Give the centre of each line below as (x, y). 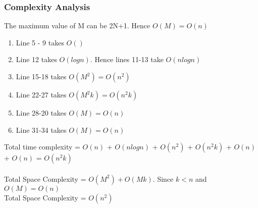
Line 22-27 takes (41, 94)
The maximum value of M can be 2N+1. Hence (77, 25)
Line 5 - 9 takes (40, 42)
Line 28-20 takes (41, 113)
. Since (163, 178)
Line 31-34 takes (41, 129)
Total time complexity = (42, 147)
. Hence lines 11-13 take (127, 59)
